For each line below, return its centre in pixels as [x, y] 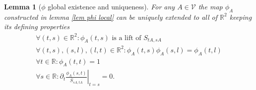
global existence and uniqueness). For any [111, 6]
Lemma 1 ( [23, 6]
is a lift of [127, 38]
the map [210, 6]
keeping [241, 17]
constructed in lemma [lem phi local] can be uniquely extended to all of [111, 17]
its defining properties [37, 26]
